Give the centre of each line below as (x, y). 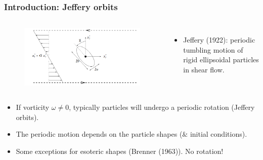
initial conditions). (218, 134)
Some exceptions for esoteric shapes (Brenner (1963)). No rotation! (120, 151)
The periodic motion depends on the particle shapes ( (99, 134)
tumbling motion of (213, 49)
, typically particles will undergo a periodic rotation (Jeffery (162, 107)
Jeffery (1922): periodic (219, 40)
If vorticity (33, 107)
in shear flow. (204, 69)
